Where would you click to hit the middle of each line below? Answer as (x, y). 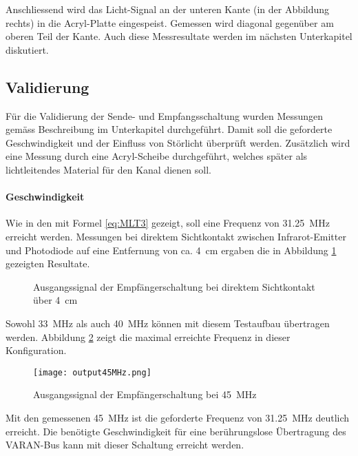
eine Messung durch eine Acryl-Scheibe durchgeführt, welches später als (157, 156)
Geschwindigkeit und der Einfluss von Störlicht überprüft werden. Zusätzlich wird (178, 142)
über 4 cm (55, 300)
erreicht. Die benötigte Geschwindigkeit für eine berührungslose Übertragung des (176, 431)
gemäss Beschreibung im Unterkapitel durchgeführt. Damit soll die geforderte (169, 129)
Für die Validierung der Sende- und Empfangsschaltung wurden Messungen (165, 115)
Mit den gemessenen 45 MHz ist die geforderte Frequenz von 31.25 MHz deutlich (178, 417)
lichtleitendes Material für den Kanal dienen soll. (108, 169)
